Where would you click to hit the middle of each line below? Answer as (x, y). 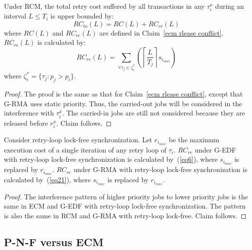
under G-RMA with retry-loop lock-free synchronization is (161, 169)
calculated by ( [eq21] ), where (47, 179)
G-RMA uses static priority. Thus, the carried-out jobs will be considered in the (123, 103)
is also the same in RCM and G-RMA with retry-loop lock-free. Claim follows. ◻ (125, 215)
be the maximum (194, 139)
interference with (29, 113)
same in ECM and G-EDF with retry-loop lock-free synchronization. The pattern (125, 206)
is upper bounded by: (82, 16)
